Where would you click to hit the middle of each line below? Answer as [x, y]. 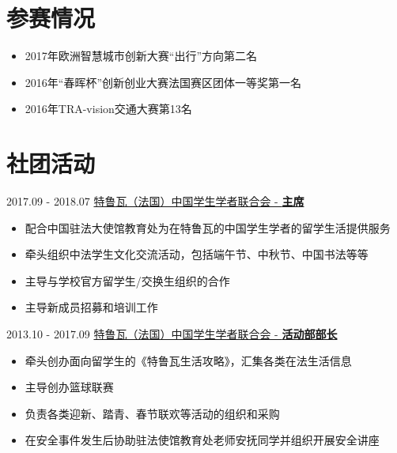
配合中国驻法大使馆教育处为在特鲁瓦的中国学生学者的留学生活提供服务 [208, 227]
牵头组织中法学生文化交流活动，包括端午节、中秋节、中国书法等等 [197, 254]
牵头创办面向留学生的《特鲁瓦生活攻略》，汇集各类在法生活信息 [188, 360]
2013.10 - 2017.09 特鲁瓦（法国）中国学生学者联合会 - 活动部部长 [172, 334]
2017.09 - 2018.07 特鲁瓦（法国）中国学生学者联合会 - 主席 [155, 201]
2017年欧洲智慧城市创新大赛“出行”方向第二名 [141, 56]
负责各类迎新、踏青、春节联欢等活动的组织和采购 [152, 413]
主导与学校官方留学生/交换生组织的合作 [127, 280]
